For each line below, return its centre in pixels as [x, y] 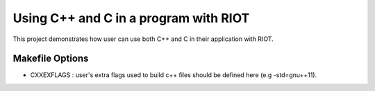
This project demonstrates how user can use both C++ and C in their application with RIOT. [143, 39]
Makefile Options [51, 59]
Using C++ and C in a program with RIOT [131, 18]
